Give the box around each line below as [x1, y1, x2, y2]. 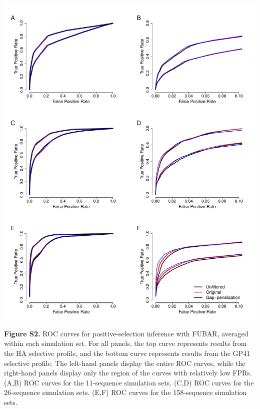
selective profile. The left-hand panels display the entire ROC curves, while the [4, 357, 245, 368]
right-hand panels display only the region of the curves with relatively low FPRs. [4, 367, 252, 378]
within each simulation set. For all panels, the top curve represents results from [4, 338, 247, 348]
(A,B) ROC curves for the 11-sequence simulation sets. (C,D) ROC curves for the [4, 377, 254, 387]
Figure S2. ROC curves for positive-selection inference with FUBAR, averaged [4, 328, 248, 338]
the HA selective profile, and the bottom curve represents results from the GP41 [4, 347, 250, 358]
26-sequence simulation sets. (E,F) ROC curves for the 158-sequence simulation [4, 387, 247, 397]
